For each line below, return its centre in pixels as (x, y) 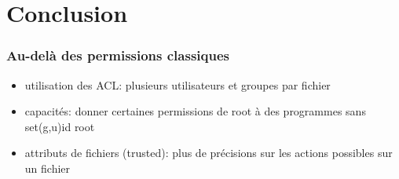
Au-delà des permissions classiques (118, 55)
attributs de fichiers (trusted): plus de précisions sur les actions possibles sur (209, 153)
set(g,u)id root (60, 126)
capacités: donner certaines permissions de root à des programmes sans (195, 111)
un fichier (48, 168)
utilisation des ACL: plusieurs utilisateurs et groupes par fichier (178, 84)
